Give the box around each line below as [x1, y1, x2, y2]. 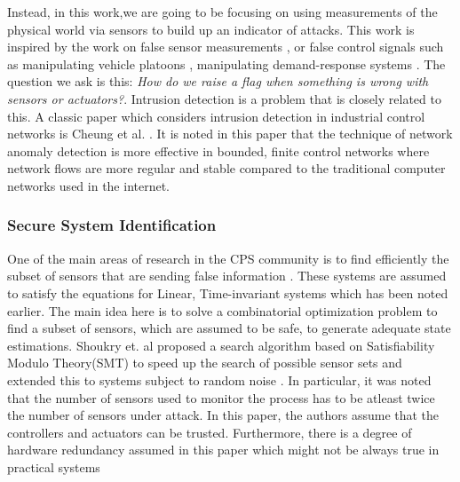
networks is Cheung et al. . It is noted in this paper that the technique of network [7, 124, 453, 143]
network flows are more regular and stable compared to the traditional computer [7, 159, 446, 178]
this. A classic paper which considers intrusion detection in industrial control [7, 107, 425, 125]
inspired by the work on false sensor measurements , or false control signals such [7, 37, 444, 56]
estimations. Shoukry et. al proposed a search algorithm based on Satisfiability [7, 336, 435, 354]
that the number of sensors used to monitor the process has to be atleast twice [7, 388, 435, 407]
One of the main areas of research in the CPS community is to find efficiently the [7, 249, 449, 267]
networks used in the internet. [7, 176, 171, 194]
